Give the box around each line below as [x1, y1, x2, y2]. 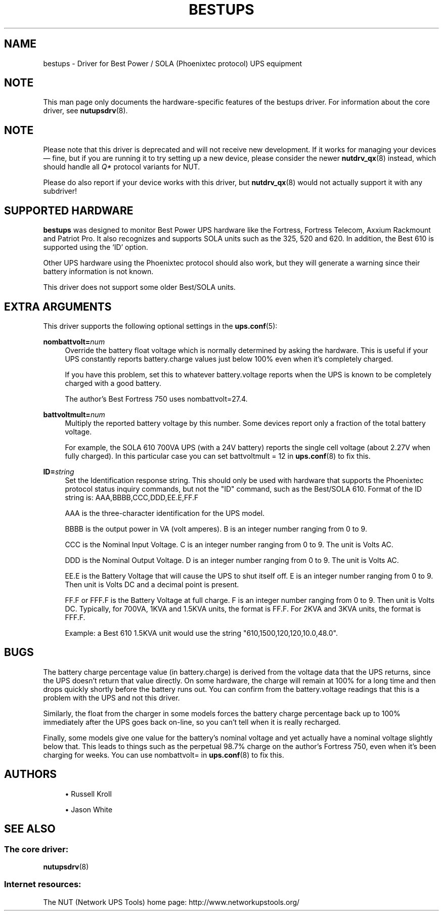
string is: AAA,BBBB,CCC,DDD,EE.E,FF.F [65, 493, 199, 502]
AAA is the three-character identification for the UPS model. [65, 508, 265, 517]
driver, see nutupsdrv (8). [43, 106, 128, 115]
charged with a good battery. [65, 378, 161, 387]
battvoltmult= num [43, 410, 105, 419]
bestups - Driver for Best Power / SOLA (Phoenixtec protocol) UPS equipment [43, 59, 302, 68]
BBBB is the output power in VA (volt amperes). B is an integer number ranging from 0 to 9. [65, 524, 367, 533]
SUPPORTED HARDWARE [4, 204, 134, 217]
